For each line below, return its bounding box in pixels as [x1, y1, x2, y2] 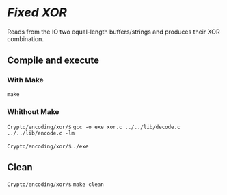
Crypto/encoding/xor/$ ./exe [7, 143, 89, 150]
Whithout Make [7, 106, 59, 116]
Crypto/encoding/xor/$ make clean [7, 181, 104, 188]
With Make [7, 76, 44, 85]
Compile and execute [7, 55, 99, 67]
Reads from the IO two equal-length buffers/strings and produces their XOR [7, 27, 220, 36]
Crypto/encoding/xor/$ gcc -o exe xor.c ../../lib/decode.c [7, 124, 181, 130]
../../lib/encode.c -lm [7, 129, 75, 137]
